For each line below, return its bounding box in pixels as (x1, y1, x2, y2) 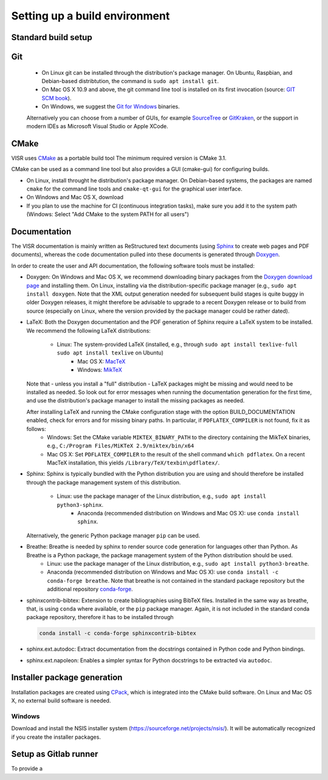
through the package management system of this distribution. (26, 478, 182, 486)
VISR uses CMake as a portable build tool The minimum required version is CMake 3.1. (11, 154, 227, 161)
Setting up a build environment (11, 9, 170, 22)
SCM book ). (41, 94, 72, 101)
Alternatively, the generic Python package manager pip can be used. (26, 532, 200, 539)
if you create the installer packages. (11, 733, 101, 741)
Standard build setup (11, 32, 92, 42)
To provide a (11, 765, 43, 772)
